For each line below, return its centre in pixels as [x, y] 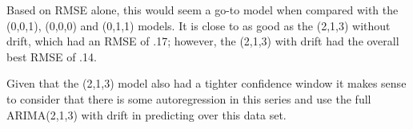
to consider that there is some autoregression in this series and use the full [189, 98]
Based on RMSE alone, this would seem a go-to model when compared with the [202, 10]
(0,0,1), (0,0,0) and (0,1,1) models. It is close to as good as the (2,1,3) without [198, 25]
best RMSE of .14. [52, 56]
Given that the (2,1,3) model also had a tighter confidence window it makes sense [206, 83]
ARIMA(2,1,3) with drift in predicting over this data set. [146, 114]
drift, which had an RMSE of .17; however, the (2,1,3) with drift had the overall [203, 41]
